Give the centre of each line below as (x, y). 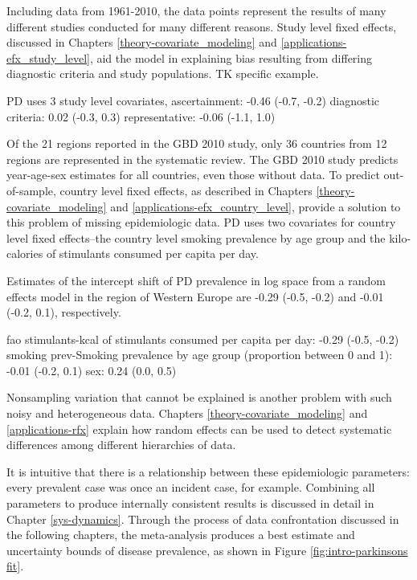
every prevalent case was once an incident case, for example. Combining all (191, 487)
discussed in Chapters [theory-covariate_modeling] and (142, 42)
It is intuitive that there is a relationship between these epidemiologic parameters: (208, 471)
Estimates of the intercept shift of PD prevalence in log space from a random (196, 280)
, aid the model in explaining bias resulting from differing (231, 57)
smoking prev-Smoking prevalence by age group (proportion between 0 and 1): (200, 355)
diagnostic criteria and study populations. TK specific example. (163, 74)
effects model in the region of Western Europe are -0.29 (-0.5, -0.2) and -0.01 (195, 296)
